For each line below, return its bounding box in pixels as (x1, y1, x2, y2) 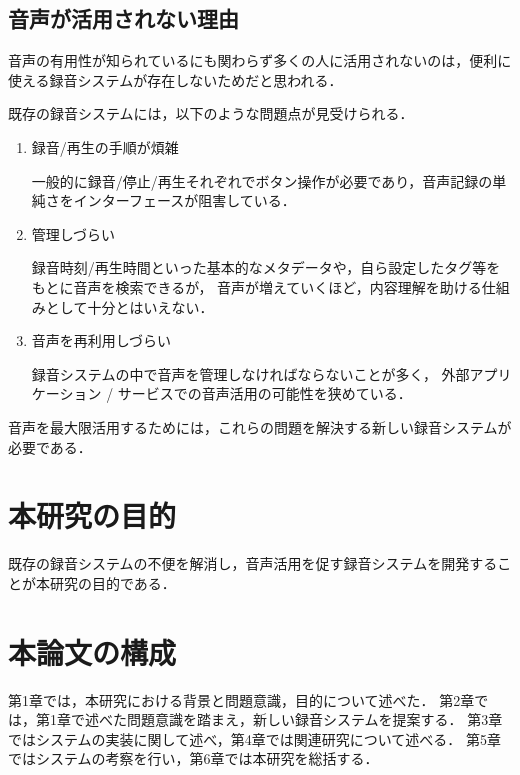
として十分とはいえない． (45, 296, 214, 317)
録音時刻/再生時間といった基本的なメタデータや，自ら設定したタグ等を (31, 257, 501, 278)
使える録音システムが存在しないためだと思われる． (8, 69, 343, 90)
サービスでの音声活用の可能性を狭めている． (117, 383, 412, 404)
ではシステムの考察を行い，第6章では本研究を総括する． (8, 748, 379, 769)
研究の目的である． (49, 572, 176, 593)
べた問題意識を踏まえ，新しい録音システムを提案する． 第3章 (98, 709, 503, 730)
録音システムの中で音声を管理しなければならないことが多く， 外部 (31, 363, 470, 384)
